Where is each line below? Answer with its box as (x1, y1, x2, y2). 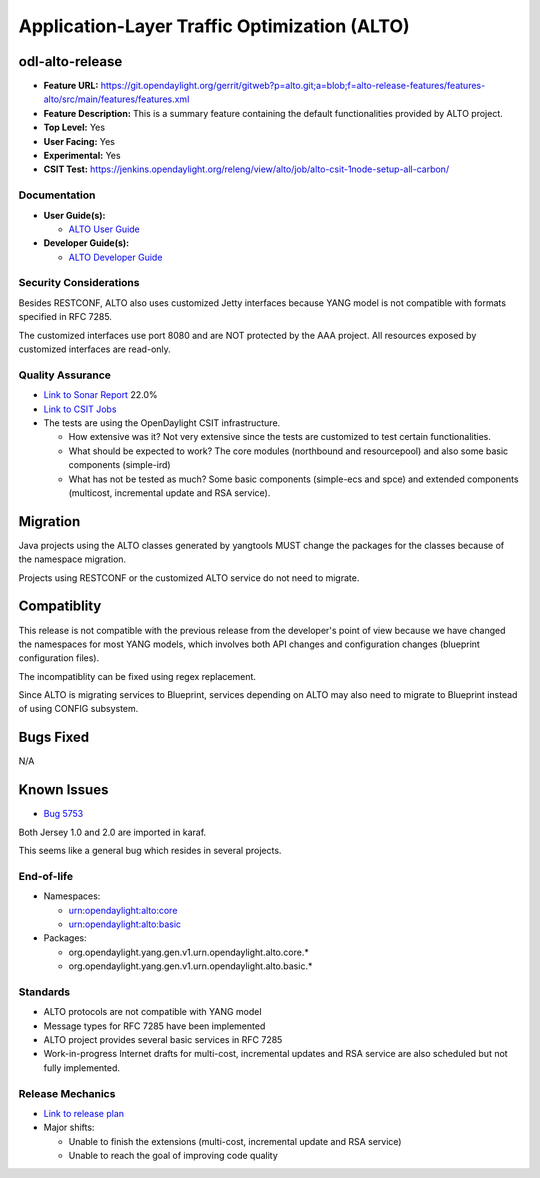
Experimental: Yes (43, 150, 121, 162)
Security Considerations (18, 276, 140, 290)
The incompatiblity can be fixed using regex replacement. (18, 670, 257, 682)
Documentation (18, 188, 96, 202)
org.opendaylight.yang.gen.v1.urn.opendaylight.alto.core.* (68, 946, 309, 958)
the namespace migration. (18, 553, 127, 565)
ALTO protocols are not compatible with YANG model (43, 1006, 262, 1018)
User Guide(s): (43, 209, 106, 221)
